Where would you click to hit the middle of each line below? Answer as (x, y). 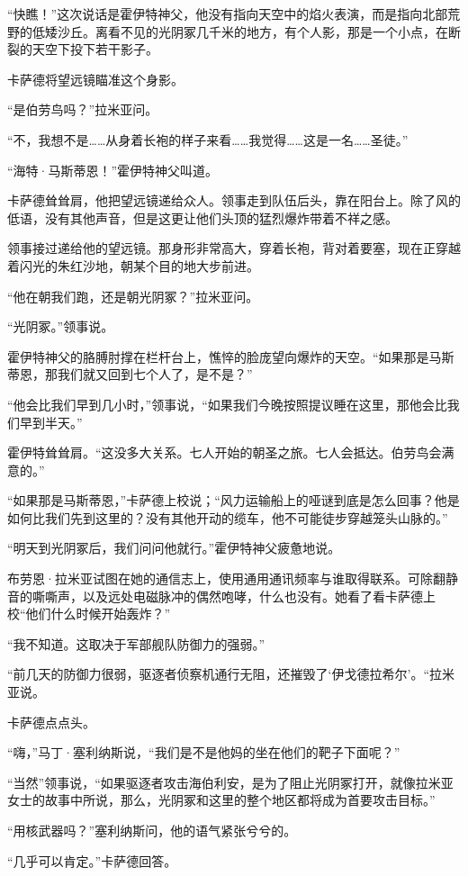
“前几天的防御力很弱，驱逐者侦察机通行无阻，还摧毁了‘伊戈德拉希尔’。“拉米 (231, 674)
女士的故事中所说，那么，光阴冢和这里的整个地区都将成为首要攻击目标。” (221, 800)
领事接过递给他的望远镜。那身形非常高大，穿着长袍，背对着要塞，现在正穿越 (234, 248)
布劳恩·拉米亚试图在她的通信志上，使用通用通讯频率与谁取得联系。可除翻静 (233, 578)
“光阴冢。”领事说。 (61, 326)
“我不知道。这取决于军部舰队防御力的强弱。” (136, 643)
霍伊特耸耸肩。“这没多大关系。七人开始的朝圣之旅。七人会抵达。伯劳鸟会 (225, 452)
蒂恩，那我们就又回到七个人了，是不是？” (130, 374)
